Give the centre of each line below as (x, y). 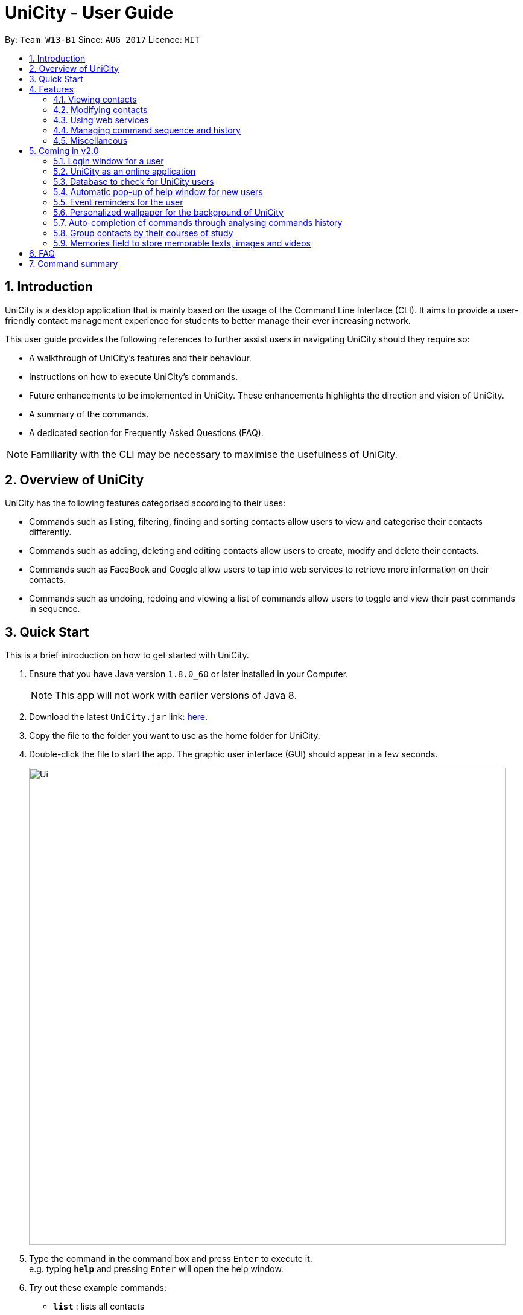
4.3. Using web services (101, 120)
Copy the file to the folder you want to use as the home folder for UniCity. (175, 736)
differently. (50, 532)
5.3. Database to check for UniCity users (134, 181)
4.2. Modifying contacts (100, 109)
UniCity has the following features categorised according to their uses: (145, 503)
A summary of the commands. (89, 414)
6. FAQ (42, 253)
